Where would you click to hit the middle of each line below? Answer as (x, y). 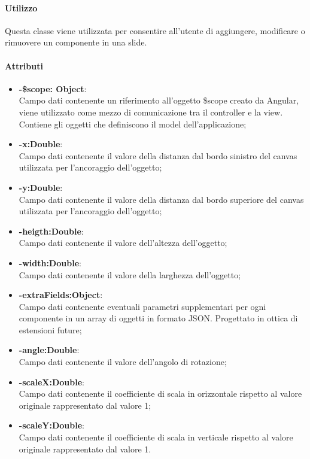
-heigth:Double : (51, 231)
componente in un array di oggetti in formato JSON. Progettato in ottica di (158, 318)
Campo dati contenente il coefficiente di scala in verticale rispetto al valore (156, 437)
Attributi (24, 66)
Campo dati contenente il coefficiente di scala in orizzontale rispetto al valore (160, 393)
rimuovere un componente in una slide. (76, 42)
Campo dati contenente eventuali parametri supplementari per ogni (142, 306)
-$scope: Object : (53, 88)
